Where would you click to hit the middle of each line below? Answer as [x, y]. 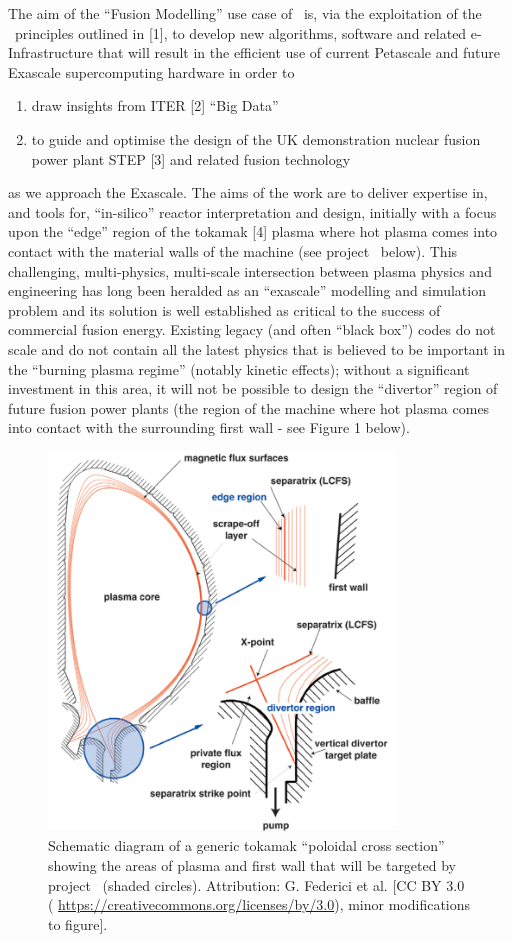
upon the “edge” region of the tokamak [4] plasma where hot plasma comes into [253, 231]
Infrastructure [50, 52]
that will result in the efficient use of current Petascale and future [298, 52]
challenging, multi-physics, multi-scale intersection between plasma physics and [250, 270]
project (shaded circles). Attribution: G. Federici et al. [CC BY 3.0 [256, 884]
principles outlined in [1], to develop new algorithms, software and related [240, 32]
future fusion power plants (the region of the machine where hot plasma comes [249, 407]
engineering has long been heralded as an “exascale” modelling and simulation [247, 290]
